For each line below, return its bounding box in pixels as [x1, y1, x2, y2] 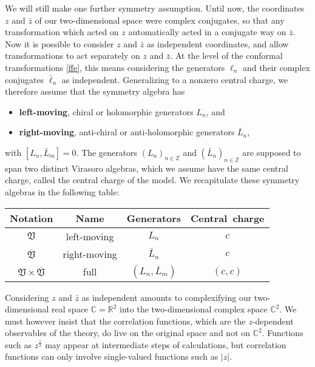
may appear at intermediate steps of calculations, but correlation [45, 338, 286, 351]
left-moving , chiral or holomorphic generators [19, 105, 194, 118]
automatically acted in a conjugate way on [128, 25, 286, 38]
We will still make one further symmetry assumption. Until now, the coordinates [5, 2, 305, 14]
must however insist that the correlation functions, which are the [5, 314, 246, 327]
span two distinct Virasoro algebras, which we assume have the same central [5, 161, 288, 174]
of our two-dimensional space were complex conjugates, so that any [35, 13, 285, 26]
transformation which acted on [5, 25, 119, 38]
